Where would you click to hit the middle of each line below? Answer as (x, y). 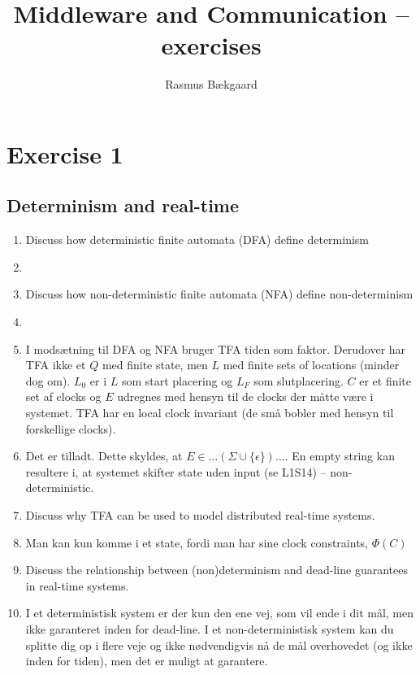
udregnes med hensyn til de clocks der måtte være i (245, 396)
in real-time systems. (77, 585)
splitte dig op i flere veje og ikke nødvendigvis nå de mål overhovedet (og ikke (219, 645)
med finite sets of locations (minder (311, 365)
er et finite (385, 380)
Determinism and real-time (123, 205)
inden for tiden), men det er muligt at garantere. (147, 661)
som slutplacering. (299, 380)
